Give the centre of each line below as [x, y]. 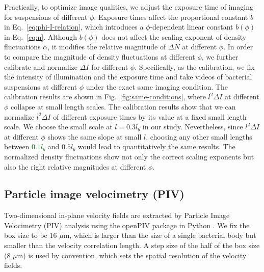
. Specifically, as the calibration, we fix [195, 66]
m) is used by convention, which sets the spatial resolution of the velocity [132, 255]
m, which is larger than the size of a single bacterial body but [160, 235]
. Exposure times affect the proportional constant [171, 17]
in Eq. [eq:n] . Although [41, 36]
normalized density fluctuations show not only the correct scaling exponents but [129, 156]
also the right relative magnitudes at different [75, 166]
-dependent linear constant [192, 27]
